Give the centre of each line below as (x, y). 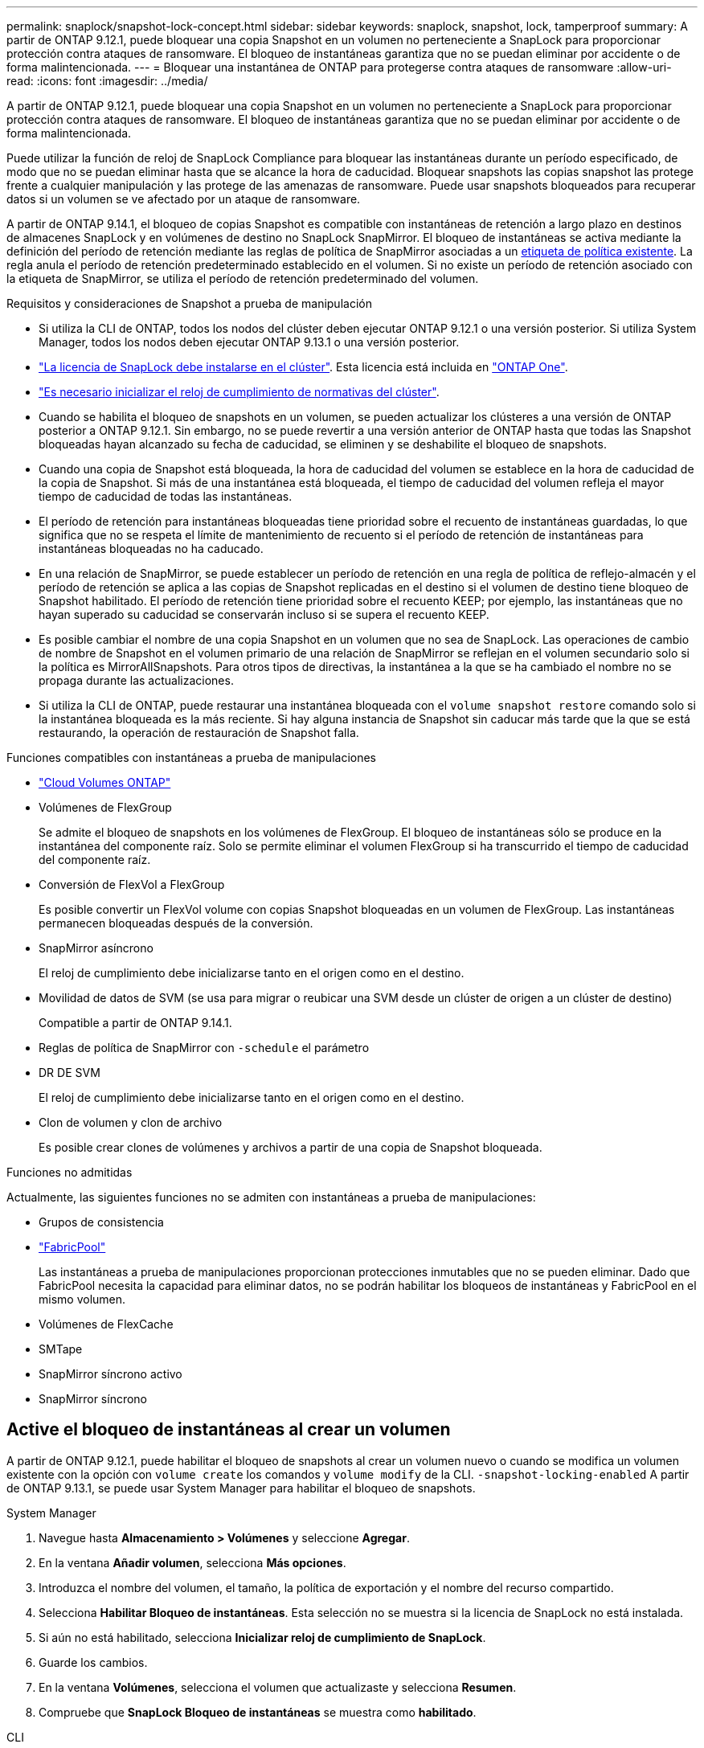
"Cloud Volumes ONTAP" (105, 782)
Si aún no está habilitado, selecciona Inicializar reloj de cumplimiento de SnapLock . (262, 1637)
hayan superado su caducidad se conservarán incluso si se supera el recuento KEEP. (264, 614)
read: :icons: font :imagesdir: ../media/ (107, 81)
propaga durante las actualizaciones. (136, 680)
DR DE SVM (70, 1073)
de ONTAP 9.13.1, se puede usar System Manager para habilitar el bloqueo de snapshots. (241, 1488)
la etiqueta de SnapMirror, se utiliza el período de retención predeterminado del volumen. (243, 278)
